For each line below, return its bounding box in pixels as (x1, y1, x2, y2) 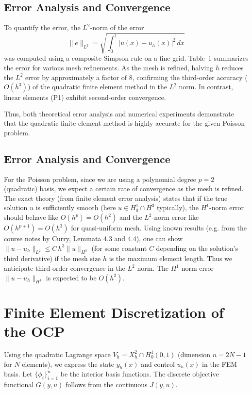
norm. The (137, 263, 168, 273)
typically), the (157, 202, 199, 213)
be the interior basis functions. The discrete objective (60, 369, 219, 379)
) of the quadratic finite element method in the (27, 82, 167, 92)
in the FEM (202, 359, 237, 369)
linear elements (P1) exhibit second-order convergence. (4, 92, 166, 102)
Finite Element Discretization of (4, 302, 224, 322)
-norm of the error (90, 22, 144, 33)
